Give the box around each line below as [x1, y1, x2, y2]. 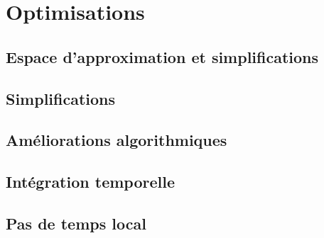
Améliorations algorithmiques [6, 129, 227, 151]
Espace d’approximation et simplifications [6, 45, 319, 67]
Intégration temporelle [6, 171, 175, 193]
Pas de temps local [6, 212, 146, 234]
